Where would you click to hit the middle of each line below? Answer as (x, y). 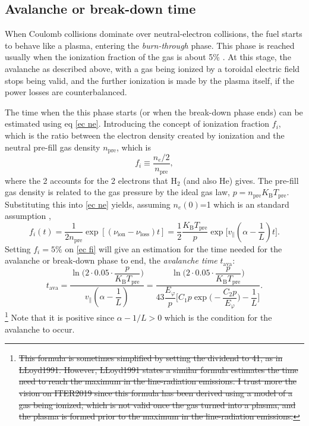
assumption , (28, 216)
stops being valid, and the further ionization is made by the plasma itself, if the (149, 80)
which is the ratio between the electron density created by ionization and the (145, 135)
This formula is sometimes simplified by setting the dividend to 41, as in (151, 358)
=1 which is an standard (245, 204)
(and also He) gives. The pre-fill (241, 180)
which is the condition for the (218, 317)
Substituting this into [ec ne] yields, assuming (88, 204)
